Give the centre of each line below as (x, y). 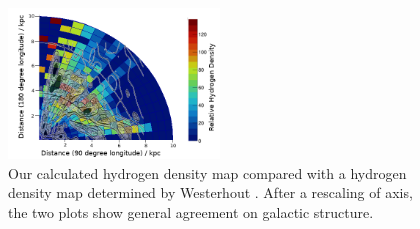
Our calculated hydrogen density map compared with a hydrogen (207, 172)
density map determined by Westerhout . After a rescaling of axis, (210, 192)
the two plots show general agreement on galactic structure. (191, 211)
